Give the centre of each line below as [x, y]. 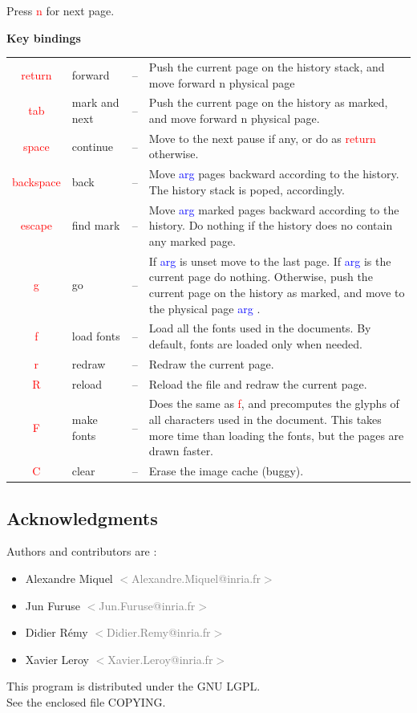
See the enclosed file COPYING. [86, 701]
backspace [36, 182]
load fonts [96, 336]
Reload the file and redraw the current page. [258, 383]
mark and [95, 102]
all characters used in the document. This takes [265, 420]
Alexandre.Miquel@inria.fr [196, 578]
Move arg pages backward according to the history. [274, 174]
